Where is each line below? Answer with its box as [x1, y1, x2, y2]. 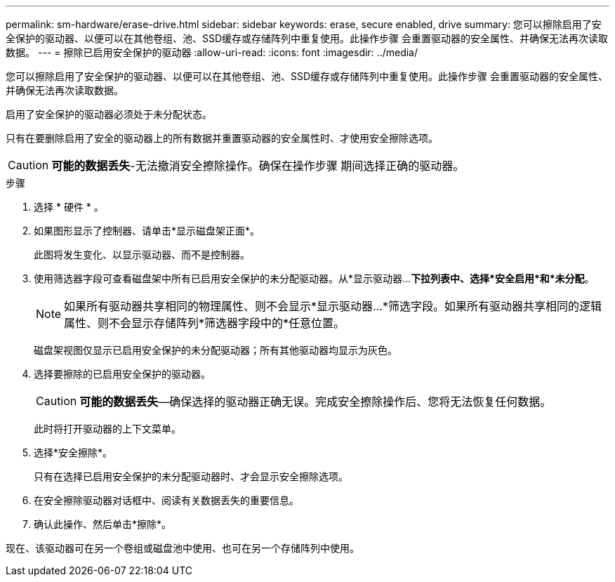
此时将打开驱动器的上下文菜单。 [34, 423, 181, 435]
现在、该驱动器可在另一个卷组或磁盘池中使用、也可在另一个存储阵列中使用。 [6, 542, 359, 554]
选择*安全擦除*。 [34, 447, 113, 458]
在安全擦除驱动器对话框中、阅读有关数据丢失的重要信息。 [34, 494, 299, 506]
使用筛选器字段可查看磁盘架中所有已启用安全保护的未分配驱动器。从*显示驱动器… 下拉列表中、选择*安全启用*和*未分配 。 [34, 272, 595, 284]
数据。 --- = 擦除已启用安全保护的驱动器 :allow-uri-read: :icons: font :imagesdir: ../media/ [6, 46, 418, 58]
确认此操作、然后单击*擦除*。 [34, 518, 172, 530]
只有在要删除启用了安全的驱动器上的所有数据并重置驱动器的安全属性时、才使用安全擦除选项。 [6, 132, 438, 144]
